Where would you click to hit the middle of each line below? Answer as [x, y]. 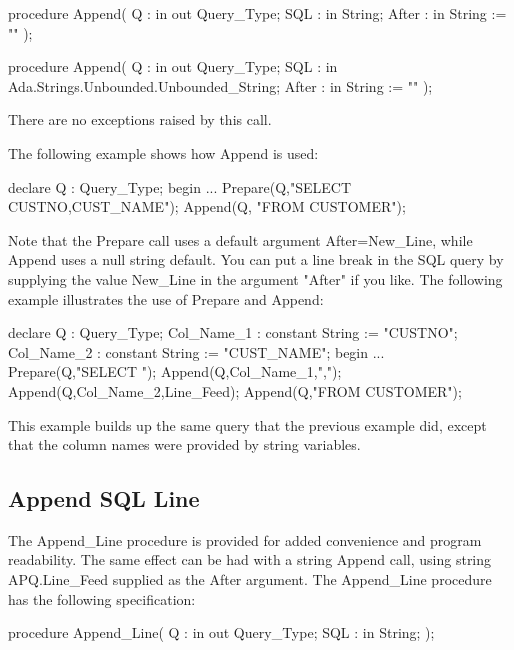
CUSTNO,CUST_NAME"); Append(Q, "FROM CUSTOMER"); [207, 206]
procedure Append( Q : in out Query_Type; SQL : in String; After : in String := [257, 13]
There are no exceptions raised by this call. [140, 119]
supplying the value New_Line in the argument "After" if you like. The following [255, 278]
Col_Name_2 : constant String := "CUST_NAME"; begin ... [196, 351]
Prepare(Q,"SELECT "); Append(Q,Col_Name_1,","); [175, 371]
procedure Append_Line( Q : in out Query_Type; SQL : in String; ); [221, 632]
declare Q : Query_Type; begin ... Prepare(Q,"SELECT [179, 186]
